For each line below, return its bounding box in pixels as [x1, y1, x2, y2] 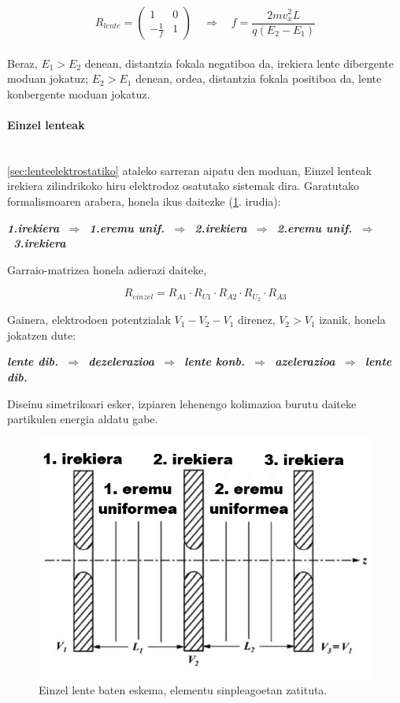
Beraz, [7, 54, 38, 71]
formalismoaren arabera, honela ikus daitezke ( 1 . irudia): [7, 192, 281, 209]
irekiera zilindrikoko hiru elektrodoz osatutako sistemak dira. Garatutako [7, 177, 360, 194]
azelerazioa [275, 353, 335, 370]
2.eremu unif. [276, 219, 353, 236]
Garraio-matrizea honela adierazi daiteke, [7, 261, 207, 277]
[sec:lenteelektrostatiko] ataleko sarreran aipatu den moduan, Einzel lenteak [7, 162, 372, 178]
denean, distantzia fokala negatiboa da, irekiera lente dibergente [84, 54, 394, 71]
